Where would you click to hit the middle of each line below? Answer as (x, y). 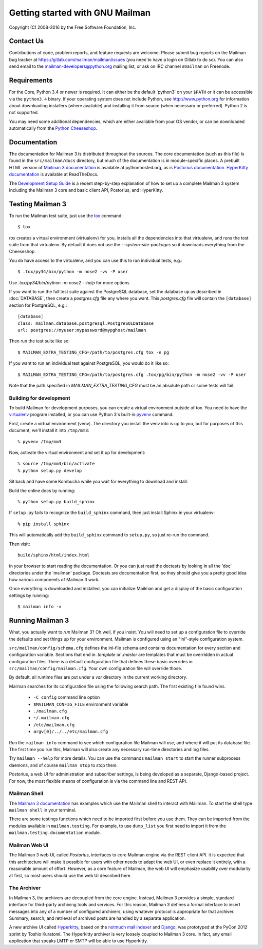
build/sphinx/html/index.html (54, 555)
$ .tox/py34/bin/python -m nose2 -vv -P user (73, 272)
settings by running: (29, 595)
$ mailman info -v (40, 607)
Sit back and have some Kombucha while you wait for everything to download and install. (99, 482)
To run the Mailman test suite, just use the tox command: (66, 216)
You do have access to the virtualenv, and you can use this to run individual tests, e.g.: (96, 260)
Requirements (31, 80)
